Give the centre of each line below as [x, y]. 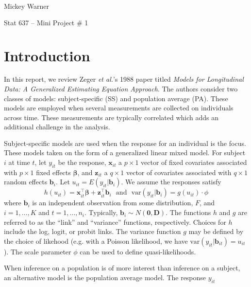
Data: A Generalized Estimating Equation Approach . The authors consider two [121, 88]
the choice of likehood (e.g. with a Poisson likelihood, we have [96, 241]
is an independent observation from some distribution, [113, 203]
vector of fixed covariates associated [194, 162]
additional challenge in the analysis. [57, 127]
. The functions [188, 212]
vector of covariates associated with [179, 172]
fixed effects [53, 172]
